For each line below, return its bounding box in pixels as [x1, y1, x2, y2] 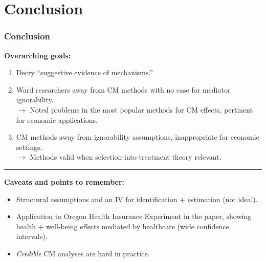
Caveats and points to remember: [4, 176, 125, 187]
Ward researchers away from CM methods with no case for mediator [16, 84, 231, 95]
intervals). [16, 231, 48, 242]
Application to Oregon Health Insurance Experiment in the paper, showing [16, 211, 252, 222]
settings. [16, 141, 42, 152]
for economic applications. [16, 114, 98, 125]
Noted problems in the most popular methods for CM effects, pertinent [30, 104, 253, 115]
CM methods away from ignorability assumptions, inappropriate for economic [16, 132, 259, 142]
